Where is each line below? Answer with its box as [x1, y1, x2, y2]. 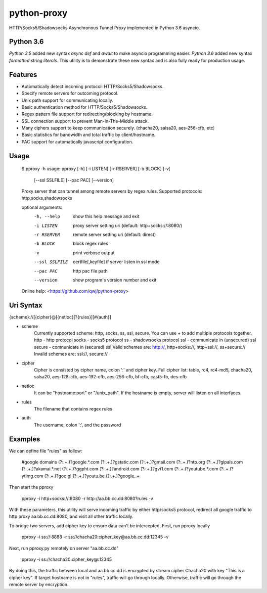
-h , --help [34, 214, 60, 220]
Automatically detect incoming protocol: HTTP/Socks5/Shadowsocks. [21, 83, 164, 89]
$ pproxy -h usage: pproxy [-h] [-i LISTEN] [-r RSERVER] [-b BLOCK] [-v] [21, 166, 171, 172]
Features [9, 70, 37, 79]
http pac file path [73, 268, 108, 274]
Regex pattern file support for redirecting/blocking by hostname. [21, 111, 153, 117]
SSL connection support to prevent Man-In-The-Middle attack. [21, 118, 149, 124]
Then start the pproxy [9, 484, 54, 490]
